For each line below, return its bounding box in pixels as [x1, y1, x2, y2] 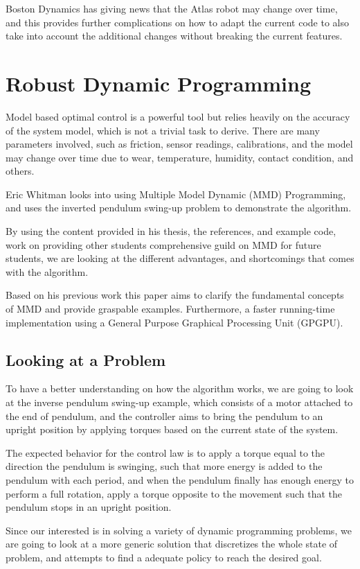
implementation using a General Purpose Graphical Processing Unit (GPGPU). [6, 315, 343, 329]
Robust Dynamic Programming [6, 69, 312, 97]
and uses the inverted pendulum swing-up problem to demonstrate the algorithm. [6, 200, 352, 215]
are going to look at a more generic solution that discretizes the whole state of [6, 536, 338, 551]
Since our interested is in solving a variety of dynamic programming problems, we [6, 523, 352, 537]
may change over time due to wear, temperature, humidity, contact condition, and [6, 150, 354, 164]
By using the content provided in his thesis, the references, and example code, [6, 224, 336, 238]
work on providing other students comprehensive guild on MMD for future [6, 237, 321, 252]
